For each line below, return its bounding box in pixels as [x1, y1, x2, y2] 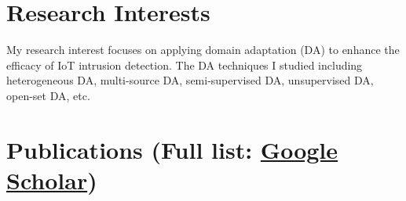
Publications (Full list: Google [6, 133, 338, 165]
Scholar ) [6, 163, 97, 196]
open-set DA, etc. [6, 87, 90, 103]
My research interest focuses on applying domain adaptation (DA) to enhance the [6, 41, 400, 58]
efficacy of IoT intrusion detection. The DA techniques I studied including [6, 56, 363, 73]
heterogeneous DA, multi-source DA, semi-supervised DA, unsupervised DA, [6, 72, 374, 88]
